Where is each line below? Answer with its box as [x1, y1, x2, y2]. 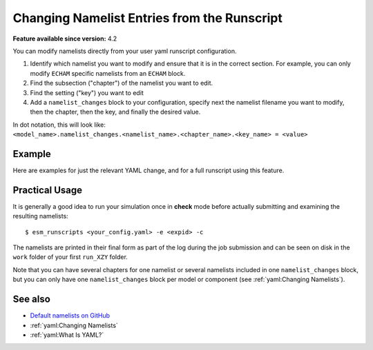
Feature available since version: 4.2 [12, 34, 117, 43]
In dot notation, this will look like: [12, 121, 106, 129]
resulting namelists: [12, 212, 68, 220]
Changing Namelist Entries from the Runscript [12, 10, 283, 25]
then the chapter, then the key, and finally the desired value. [30, 107, 201, 116]
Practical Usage [12, 184, 83, 196]
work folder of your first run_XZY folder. [12, 253, 128, 261]
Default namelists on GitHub [30, 311, 111, 320]
